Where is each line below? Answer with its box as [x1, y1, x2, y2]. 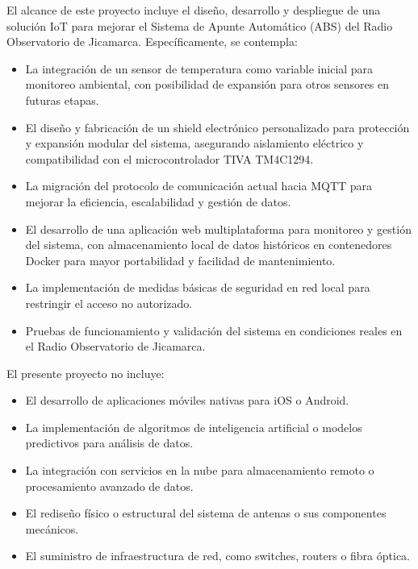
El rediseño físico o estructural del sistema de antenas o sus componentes [25, 505, 387, 521]
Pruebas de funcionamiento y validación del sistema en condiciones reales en [25, 322, 403, 338]
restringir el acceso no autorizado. [25, 294, 193, 311]
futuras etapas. [25, 91, 99, 108]
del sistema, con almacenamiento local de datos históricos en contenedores [25, 236, 392, 253]
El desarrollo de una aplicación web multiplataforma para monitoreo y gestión [25, 220, 412, 237]
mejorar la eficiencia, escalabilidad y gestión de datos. [25, 193, 291, 210]
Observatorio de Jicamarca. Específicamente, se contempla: [6, 33, 298, 50]
